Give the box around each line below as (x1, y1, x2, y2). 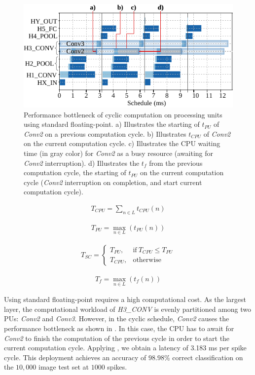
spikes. (107, 362, 127, 372)
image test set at (38, 362, 89, 372)
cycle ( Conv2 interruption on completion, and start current (24, 177, 202, 187)
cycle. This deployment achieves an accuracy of (4, 352, 146, 362)
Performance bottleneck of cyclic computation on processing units (24, 109, 222, 119)
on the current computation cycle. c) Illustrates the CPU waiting (24, 138, 220, 149)
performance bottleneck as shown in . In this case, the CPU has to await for (4, 323, 234, 334)
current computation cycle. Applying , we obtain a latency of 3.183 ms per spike (4, 342, 247, 353)
